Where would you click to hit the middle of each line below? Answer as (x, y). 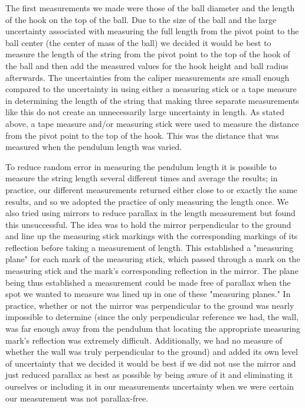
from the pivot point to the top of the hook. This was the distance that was (142, 135)
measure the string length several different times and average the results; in (142, 178)
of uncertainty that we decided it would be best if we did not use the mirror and (151, 363)
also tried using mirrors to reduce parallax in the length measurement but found (150, 213)
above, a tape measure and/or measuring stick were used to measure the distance (152, 123)
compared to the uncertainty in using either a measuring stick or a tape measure (151, 89)
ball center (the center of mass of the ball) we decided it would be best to (138, 42)
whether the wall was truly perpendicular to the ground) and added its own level (152, 352)
